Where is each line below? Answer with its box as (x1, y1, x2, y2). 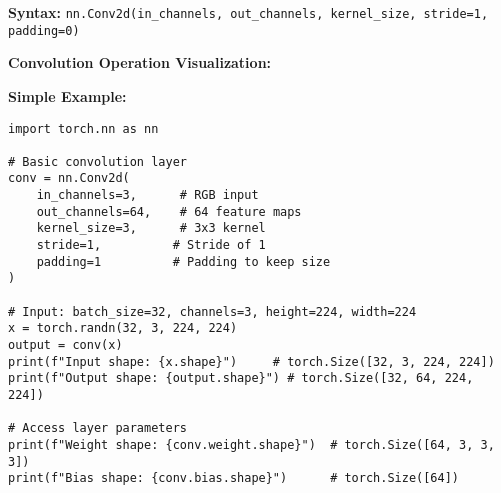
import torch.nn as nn (8, 121, 159, 136)
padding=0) (8, 23, 80, 38)
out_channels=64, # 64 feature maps (36, 204, 302, 219)
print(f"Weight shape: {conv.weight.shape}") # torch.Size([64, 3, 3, (8, 437, 495, 452)
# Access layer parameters (8, 421, 187, 436)
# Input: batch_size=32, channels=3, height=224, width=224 (8, 304, 417, 319)
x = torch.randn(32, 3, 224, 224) (8, 321, 238, 336)
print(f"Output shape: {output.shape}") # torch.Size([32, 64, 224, (8, 371, 474, 386)
